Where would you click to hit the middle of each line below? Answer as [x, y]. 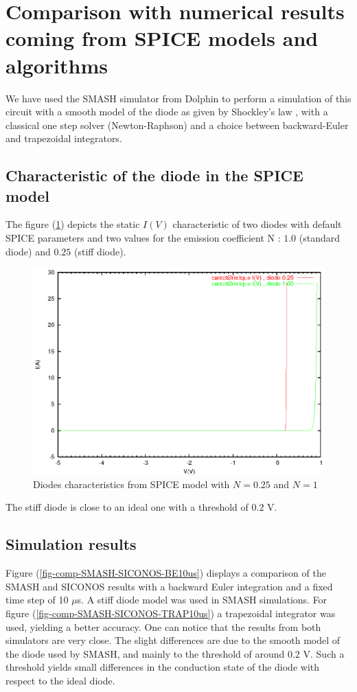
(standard [320, 238]
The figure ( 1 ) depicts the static [73, 224]
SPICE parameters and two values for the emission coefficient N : [143, 238]
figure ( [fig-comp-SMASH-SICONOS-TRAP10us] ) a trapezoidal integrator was [171, 613]
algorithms [57, 65]
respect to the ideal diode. [60, 680]
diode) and [28, 251]
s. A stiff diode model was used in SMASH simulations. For [202, 600]
